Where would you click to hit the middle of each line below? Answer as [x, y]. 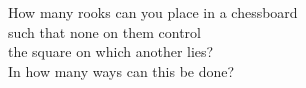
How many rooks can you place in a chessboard [153, 12]
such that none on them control [105, 31]
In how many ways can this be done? [121, 70]
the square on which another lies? [111, 51]
